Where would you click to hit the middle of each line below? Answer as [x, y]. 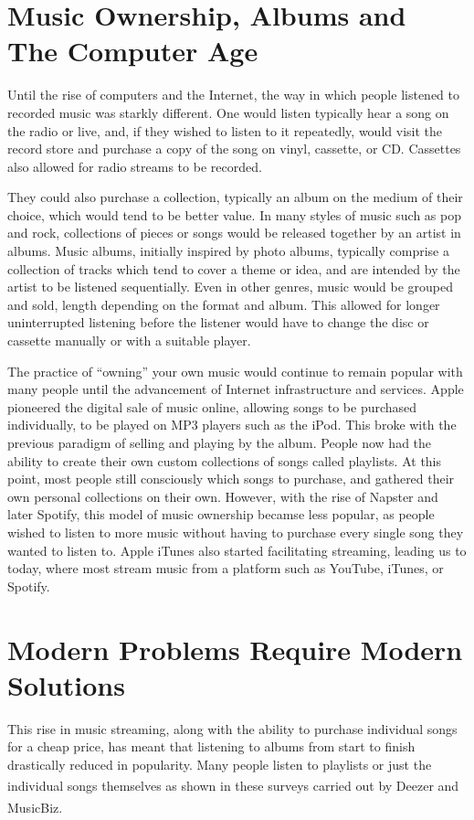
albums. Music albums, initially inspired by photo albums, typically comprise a [228, 251]
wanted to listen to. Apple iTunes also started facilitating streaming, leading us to [237, 550]
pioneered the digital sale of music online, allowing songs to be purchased [212, 406]
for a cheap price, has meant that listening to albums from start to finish [211, 746]
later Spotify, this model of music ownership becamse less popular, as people [221, 514]
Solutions [66, 684]
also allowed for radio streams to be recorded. [135, 166]
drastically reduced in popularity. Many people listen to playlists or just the [220, 764]
